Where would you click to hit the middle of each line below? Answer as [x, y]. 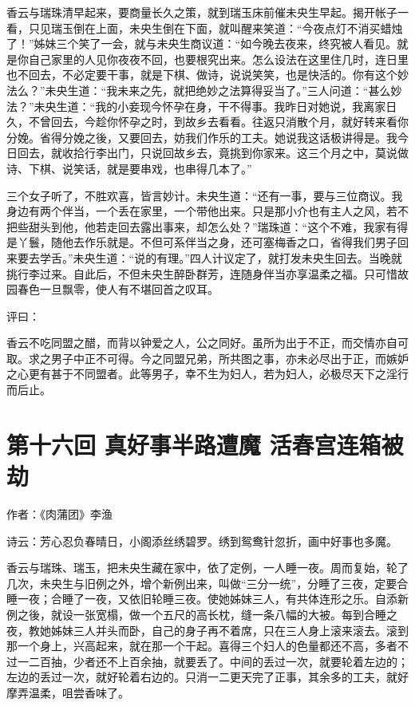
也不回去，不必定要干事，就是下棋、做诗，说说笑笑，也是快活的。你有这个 [202, 75]
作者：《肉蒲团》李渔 [59, 513]
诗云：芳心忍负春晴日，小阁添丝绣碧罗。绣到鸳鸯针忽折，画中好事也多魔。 [202, 540]
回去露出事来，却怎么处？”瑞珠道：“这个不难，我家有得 [263, 226]
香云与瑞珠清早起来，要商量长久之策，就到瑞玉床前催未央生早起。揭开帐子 [202, 12]
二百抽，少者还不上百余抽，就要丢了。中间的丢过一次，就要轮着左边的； [218, 661]
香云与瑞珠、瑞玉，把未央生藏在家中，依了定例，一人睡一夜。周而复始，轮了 [207, 568]
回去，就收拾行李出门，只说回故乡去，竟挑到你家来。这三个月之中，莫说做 [213, 153]
